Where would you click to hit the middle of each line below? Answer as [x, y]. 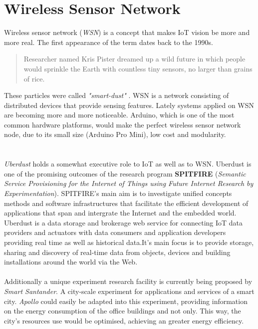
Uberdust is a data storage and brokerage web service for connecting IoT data [124, 222]
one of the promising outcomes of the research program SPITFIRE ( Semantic [125, 173]
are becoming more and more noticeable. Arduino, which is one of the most [119, 115]
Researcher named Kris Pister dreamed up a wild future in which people [134, 59]
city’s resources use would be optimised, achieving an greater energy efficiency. [124, 320]
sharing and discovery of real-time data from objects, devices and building [117, 252]
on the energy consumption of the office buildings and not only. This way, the [123, 311]
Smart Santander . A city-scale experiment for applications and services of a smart [129, 291]
